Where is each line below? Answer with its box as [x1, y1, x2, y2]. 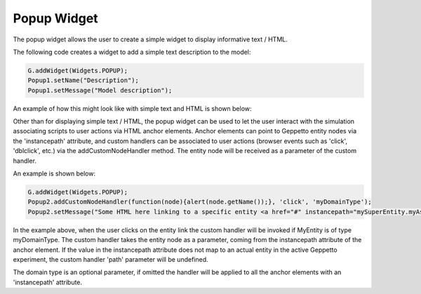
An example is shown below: [13, 169, 96, 178]
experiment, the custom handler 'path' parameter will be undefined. [13, 255, 208, 263]
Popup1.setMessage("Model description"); [27, 86, 173, 94]
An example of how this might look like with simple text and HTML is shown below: [13, 104, 252, 112]
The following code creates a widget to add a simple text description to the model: [13, 48, 251, 56]
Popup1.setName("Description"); [27, 76, 140, 84]
